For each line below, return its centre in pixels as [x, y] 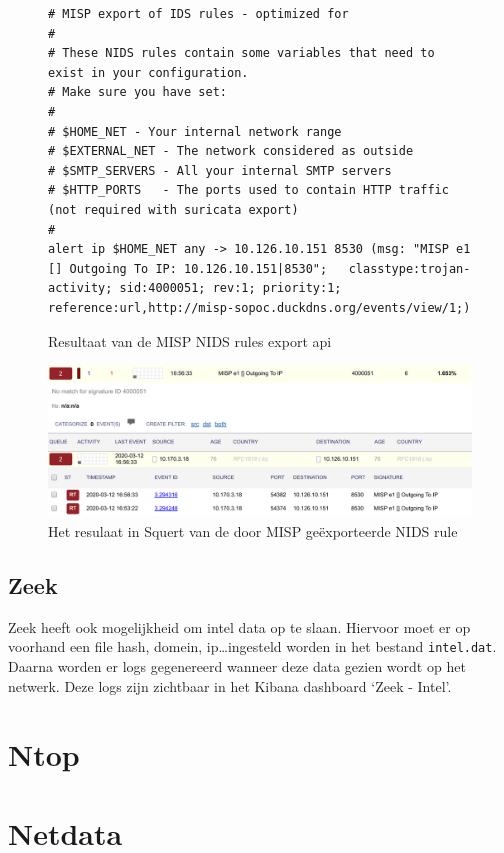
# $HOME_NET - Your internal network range [195, 131]
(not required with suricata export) [173, 209]
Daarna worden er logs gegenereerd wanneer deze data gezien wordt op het [237, 666]
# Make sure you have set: [137, 92]
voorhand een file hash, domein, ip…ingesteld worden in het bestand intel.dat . [252, 646]
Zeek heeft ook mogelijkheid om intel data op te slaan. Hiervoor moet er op [239, 626]
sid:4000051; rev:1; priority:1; [230, 288]
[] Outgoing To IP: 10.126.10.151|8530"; [188, 268]
